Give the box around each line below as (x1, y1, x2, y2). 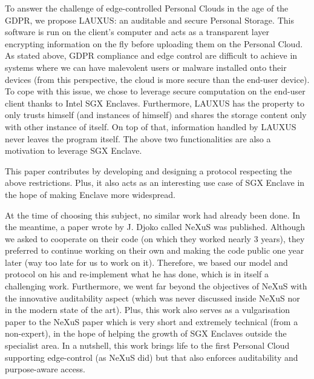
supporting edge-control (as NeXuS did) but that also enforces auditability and (5, 351, 298, 363)
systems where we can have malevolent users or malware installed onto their (5, 61, 287, 73)
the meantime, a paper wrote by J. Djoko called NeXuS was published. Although (5, 220, 306, 233)
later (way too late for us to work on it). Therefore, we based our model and (5, 255, 288, 268)
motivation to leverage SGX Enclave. (5, 144, 142, 157)
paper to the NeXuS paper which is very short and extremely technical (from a (5, 315, 298, 328)
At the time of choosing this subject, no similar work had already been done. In (5, 208, 301, 221)
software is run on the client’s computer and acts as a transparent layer (5, 25, 269, 38)
